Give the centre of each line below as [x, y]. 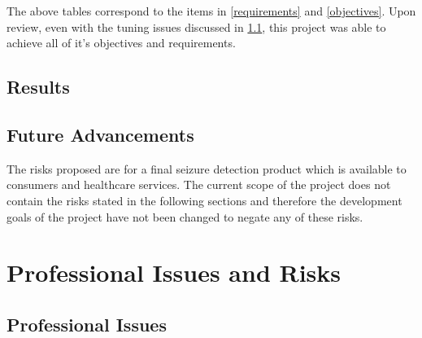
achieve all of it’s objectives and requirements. [121, 43]
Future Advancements [100, 134]
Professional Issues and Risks [174, 272]
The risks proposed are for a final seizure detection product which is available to [207, 168]
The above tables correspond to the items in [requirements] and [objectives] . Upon [211, 11]
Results [38, 87]
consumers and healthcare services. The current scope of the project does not [199, 184]
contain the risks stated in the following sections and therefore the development [204, 200]
